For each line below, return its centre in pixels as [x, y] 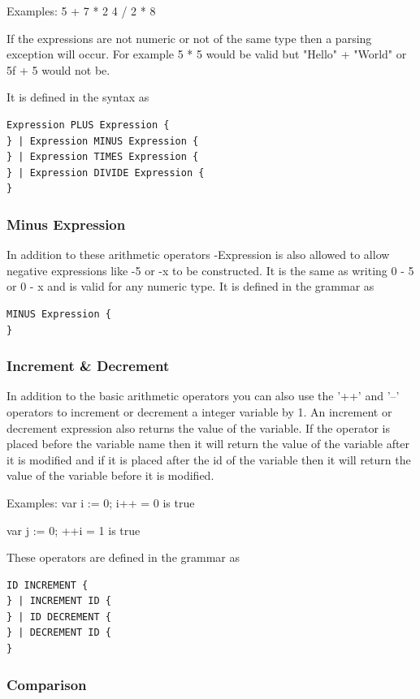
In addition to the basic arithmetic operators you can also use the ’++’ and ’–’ [203, 396]
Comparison [47, 684]
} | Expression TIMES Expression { [103, 157]
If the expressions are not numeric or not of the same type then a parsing [189, 38]
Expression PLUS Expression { [88, 125]
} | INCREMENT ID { [59, 601]
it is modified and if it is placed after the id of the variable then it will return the [209, 459]
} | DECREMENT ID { [59, 633]
